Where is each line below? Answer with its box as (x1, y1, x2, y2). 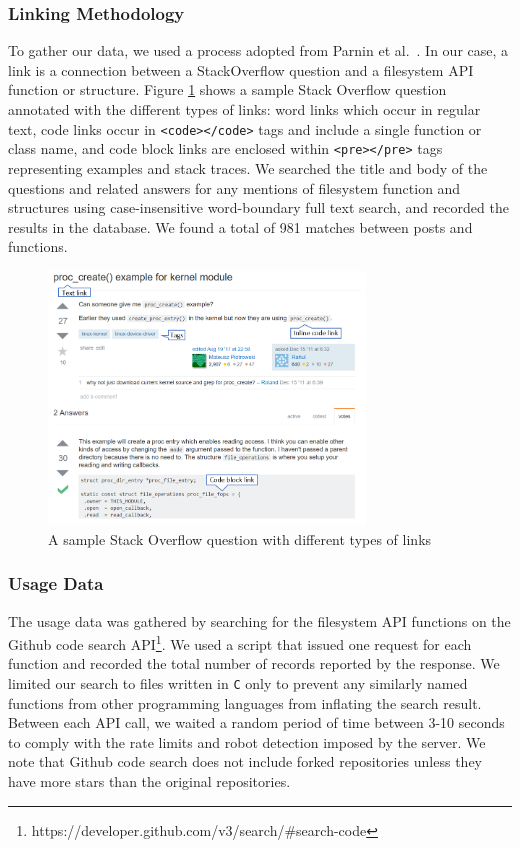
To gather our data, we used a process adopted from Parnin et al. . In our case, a (8, 40, 509, 61)
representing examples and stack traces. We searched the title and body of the (8, 157, 488, 178)
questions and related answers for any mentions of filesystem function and (8, 177, 461, 198)
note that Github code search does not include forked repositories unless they (8, 751, 482, 772)
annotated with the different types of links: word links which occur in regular (8, 99, 481, 119)
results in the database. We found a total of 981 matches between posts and (8, 216, 473, 237)
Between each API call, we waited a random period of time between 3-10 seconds (8, 712, 505, 733)
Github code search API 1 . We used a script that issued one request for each (8, 631, 472, 654)
